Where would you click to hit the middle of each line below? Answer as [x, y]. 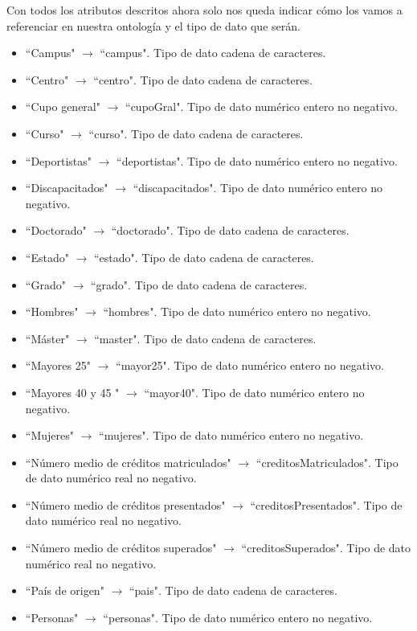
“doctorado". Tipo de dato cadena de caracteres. [230, 230]
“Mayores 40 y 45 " [72, 392]
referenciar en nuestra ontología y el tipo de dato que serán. [153, 25]
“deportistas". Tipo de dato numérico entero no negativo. [257, 160]
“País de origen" [65, 590]
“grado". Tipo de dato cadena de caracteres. [199, 284]
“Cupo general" [63, 107]
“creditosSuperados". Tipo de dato [326, 548]
